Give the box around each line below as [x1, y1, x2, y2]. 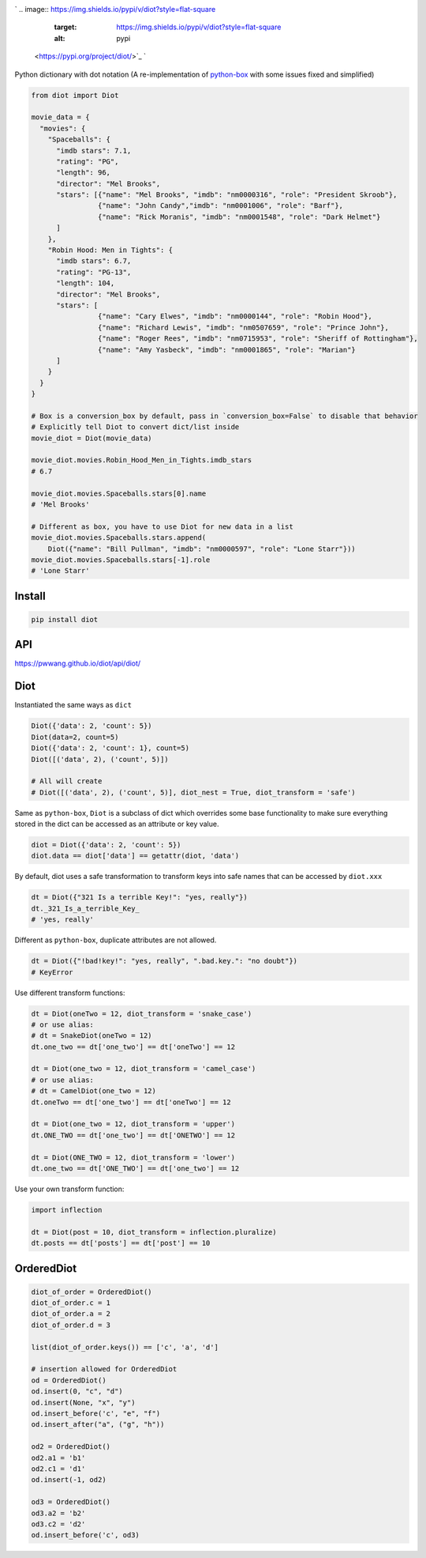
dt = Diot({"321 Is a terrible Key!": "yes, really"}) [31, 893, 248, 902]
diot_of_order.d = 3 [31, 1320, 110, 1330]
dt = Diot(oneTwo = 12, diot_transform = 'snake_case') [31, 1009, 252, 1018]
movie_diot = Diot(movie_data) [31, 433, 153, 443]
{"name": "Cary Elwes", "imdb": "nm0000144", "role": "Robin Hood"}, [97, 312, 372, 321]
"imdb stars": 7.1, [56, 146, 132, 155]
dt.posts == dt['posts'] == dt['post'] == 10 [31, 1239, 211, 1248]
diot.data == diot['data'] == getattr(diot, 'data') [31, 851, 240, 861]
